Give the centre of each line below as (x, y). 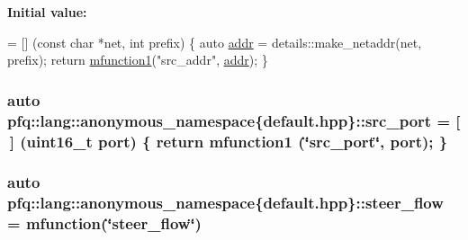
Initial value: (47, 12)
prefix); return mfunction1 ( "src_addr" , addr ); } (138, 60)
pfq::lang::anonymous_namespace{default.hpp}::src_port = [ (234, 120)
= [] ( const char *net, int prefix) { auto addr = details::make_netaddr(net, (215, 42)
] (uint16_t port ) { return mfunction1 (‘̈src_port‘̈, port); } (229, 141)
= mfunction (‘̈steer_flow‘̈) (104, 223)
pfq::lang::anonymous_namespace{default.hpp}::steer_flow (225, 203)
